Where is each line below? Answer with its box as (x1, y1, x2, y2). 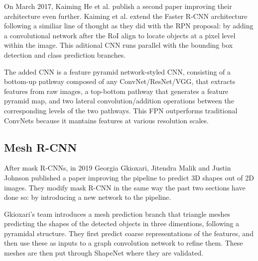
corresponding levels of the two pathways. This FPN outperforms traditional (4, 105, 238, 115)
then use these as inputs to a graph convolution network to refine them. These (4, 238, 243, 248)
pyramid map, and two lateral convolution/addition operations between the (4, 95, 234, 106)
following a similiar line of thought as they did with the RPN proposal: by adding (4, 20, 254, 31)
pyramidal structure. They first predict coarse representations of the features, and (4, 228, 254, 238)
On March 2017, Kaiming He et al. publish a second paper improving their (4, 1, 232, 11)
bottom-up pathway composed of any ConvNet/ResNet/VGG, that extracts (4, 76, 236, 87)
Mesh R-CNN (4, 139, 77, 155)
